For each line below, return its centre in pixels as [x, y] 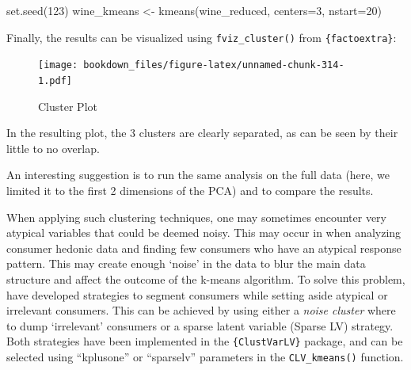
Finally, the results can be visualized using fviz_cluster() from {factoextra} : [202, 37]
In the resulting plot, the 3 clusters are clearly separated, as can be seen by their [202, 133]
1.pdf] [55, 80]
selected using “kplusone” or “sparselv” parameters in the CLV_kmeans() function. [205, 356]
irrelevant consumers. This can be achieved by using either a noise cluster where [201, 310]
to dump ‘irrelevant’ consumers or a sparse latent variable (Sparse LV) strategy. [200, 325]
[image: [58, 65]
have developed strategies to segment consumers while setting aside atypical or [197, 294]
